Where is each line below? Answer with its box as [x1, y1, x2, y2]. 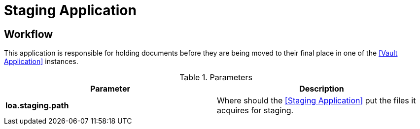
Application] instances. [4, 57, 78, 66]
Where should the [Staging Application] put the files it [217, 96, 416, 106]
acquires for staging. [217, 105, 294, 116]
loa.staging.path [5, 100, 69, 111]
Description [299, 84, 344, 94]
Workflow [4, 28, 53, 40]
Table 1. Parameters [179, 72, 252, 83]
